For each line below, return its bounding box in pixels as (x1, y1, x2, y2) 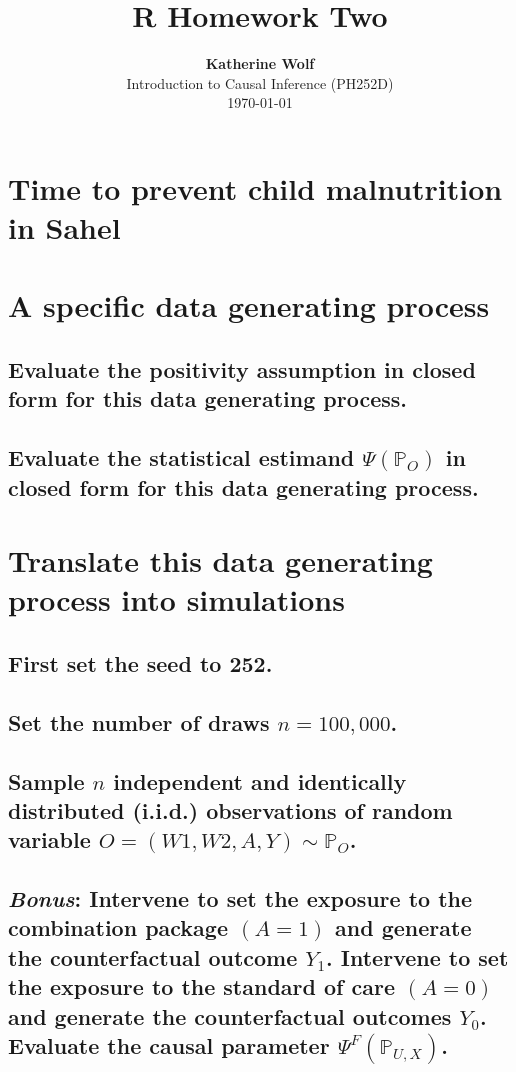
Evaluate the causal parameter (8, 1030, 330, 1061)
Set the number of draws (8, 706, 270, 737)
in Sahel (8, 207, 121, 248)
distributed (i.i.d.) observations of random (8, 794, 453, 825)
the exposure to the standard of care (8, 971, 395, 1002)
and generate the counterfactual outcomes (8, 1000, 452, 1031)
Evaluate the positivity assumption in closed (8, 354, 476, 385)
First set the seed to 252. (8, 647, 273, 678)
